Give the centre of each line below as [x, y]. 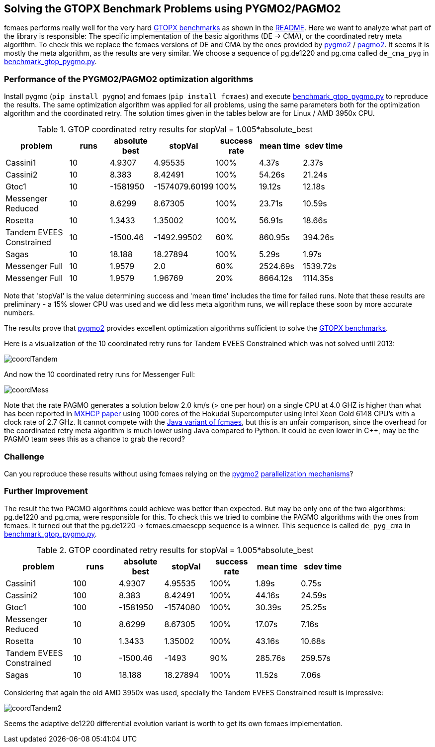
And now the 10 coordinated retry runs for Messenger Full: [100, 374]
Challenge [24, 456]
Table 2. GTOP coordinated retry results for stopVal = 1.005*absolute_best [175, 550]
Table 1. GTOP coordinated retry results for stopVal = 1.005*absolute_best [175, 130]
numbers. [20, 313]
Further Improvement [46, 491]
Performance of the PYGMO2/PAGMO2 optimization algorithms [129, 79]
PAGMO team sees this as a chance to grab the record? [95, 439]
